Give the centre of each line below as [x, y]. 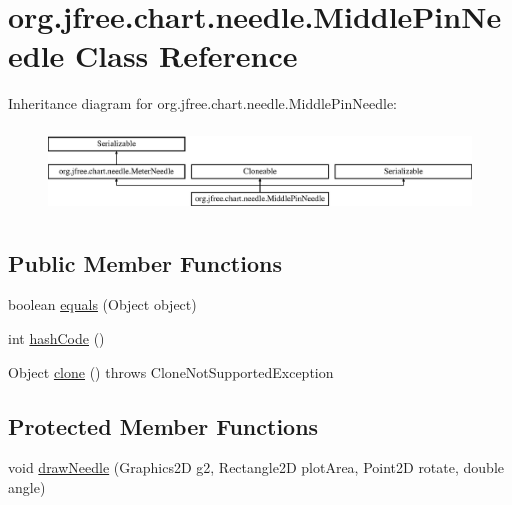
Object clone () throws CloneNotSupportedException [171, 371]
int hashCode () [56, 338]
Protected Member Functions [163, 425]
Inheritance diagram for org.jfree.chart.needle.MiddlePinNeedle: [202, 103]
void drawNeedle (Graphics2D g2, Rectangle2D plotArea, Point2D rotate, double [256, 467]
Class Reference [186, 55]
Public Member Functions [145, 262]
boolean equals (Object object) [102, 304]
